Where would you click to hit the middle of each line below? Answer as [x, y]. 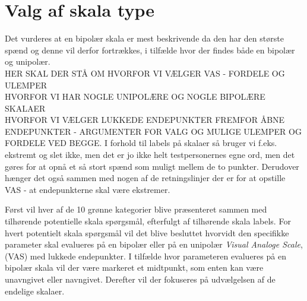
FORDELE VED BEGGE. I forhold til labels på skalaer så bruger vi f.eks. [141, 143]
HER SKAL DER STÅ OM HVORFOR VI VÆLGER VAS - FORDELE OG [145, 73]
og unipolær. [28, 61]
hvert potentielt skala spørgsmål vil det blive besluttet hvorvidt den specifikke [147, 232]
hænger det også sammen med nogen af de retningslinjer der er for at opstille [145, 178]
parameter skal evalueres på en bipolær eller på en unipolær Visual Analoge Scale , [154, 244]
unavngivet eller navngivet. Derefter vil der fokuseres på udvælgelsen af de [140, 279]
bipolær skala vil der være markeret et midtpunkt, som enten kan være [134, 267]
